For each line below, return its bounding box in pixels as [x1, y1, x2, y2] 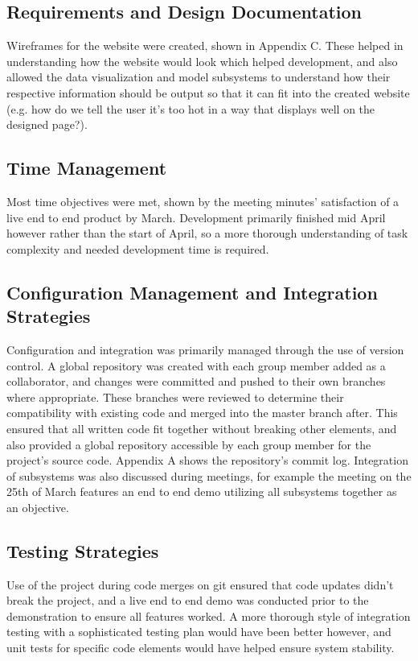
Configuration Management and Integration [6, 279, 378, 304]
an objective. [6, 498, 69, 515]
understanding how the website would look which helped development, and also [6, 52, 398, 69]
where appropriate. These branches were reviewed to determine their [6, 388, 344, 405]
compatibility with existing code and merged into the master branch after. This [6, 404, 398, 421]
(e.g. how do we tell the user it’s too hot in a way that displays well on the [6, 100, 375, 117]
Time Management [6, 155, 167, 180]
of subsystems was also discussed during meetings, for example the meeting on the [6, 467, 412, 484]
